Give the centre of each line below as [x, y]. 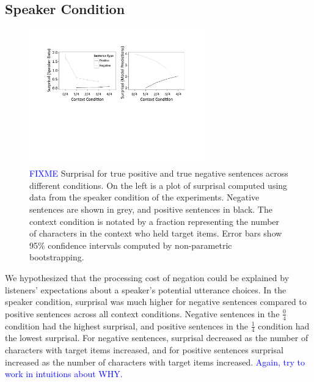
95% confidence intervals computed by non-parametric [131, 245]
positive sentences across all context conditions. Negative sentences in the [142, 313]
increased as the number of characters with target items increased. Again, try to [155, 362]
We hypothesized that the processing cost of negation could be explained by [147, 278]
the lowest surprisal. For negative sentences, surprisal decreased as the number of [157, 338]
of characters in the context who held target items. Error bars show [156, 233]
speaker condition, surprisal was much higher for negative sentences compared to [156, 302]
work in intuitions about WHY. [64, 374]
